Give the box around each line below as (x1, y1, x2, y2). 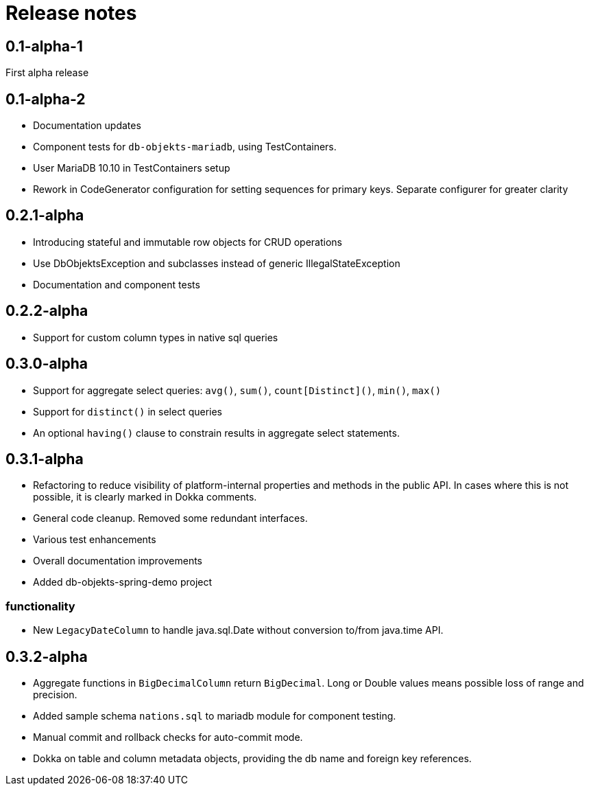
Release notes (5, 1, 137, 25)
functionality (5, 599, 75, 613)
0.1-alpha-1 (5, 37, 83, 55)
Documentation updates (33, 119, 141, 132)
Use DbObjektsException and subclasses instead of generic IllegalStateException (33, 257, 400, 269)
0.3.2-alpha (5, 647, 88, 665)
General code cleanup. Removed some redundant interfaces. (33, 512, 308, 525)
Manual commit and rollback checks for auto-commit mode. (33, 731, 303, 743)
